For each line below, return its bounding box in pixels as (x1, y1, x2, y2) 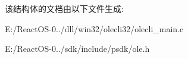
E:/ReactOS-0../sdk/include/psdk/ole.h (5, 42, 150, 55)
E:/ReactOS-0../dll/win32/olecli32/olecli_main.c (5, 22, 184, 35)
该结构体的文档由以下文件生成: (5, 2, 124, 14)
